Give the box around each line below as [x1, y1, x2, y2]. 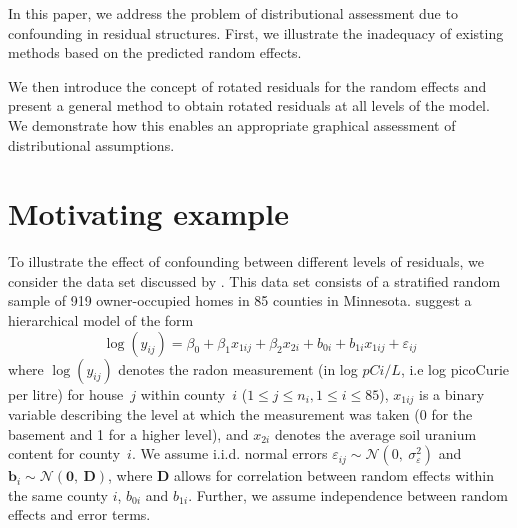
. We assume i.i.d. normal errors [131, 443, 328, 464]
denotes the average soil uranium [274, 423, 477, 444]
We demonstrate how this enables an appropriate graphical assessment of [8, 114, 456, 135]
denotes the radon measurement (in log [118, 358, 358, 379]
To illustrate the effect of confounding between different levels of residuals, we [8, 251, 484, 272]
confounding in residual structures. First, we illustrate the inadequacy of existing [8, 22, 504, 43]
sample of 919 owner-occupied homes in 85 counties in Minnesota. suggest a [8, 290, 472, 311]
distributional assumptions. [8, 134, 175, 155]
